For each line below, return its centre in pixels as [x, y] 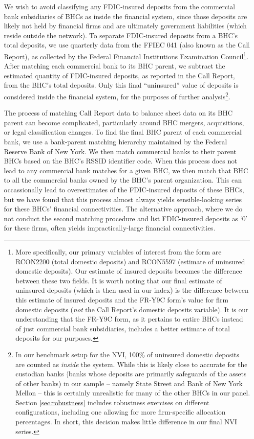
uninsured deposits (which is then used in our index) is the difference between [132, 290]
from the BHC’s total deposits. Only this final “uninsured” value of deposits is [121, 85]
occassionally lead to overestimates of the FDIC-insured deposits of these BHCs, [124, 189]
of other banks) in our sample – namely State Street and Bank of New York [129, 383]
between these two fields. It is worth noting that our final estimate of [119, 280]
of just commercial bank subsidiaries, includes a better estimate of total [123, 328]
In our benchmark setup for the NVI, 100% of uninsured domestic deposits [127, 354]
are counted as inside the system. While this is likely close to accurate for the [131, 364]
